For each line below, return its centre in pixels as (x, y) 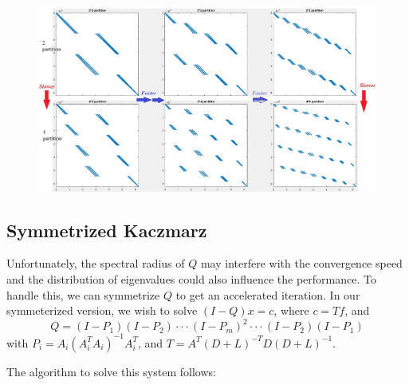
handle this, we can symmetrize (83, 294)
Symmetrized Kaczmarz (107, 230)
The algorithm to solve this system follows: (111, 371)
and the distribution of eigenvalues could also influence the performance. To (191, 279)
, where (291, 310)
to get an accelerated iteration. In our (268, 294)
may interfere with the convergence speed (301, 263)
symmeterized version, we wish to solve (102, 310)
